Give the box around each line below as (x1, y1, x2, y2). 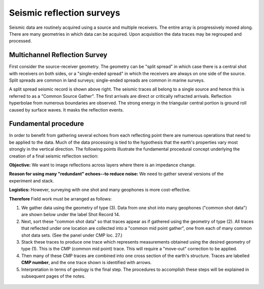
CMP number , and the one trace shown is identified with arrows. (21, 260, 152, 266)
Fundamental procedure (9, 120, 84, 128)
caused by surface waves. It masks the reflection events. (9, 107, 124, 112)
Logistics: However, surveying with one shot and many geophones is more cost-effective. (9, 187, 191, 193)
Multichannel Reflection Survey (9, 51, 108, 59)
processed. (9, 38, 32, 44)
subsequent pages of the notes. (21, 273, 86, 279)
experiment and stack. (9, 178, 54, 183)
